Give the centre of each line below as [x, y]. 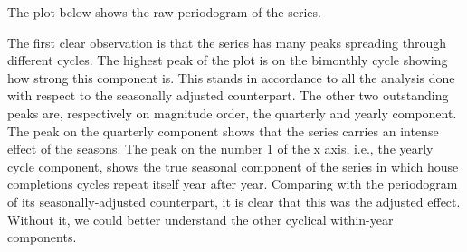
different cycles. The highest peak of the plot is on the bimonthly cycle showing [228, 60]
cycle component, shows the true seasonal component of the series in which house [233, 166]
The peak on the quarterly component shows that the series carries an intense [223, 131]
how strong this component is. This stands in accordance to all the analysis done [231, 77]
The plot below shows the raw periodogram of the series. [164, 12]
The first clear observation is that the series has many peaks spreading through [227, 42]
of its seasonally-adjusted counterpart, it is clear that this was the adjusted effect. [234, 201]
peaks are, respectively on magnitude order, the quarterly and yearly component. [232, 112]
